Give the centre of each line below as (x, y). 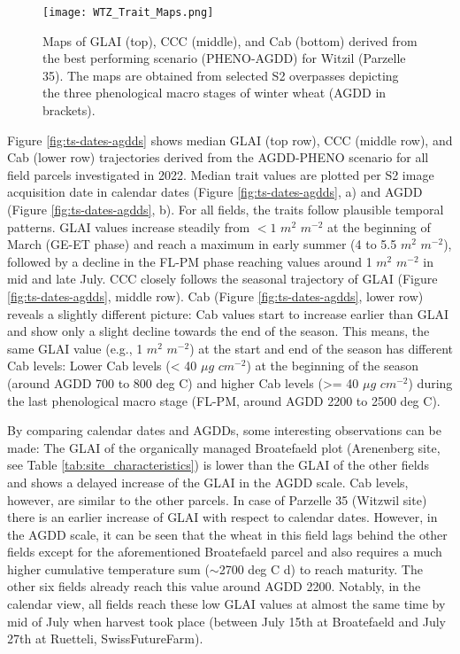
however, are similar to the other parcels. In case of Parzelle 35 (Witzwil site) (217, 499)
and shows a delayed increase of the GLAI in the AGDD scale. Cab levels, (208, 482)
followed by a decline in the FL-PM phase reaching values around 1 (190, 261)
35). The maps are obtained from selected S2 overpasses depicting (221, 75)
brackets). (69, 110)
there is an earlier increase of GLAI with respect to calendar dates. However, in (222, 517)
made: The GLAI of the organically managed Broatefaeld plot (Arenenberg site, (224, 447)
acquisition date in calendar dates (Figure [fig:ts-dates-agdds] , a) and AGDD (215, 192)
